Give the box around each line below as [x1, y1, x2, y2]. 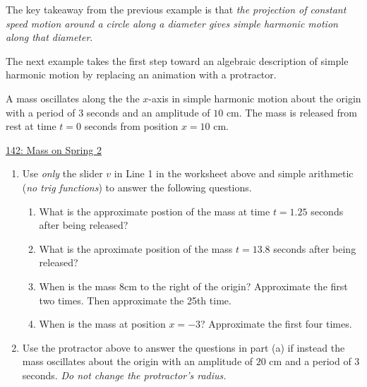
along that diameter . [6, 30, 93, 44]
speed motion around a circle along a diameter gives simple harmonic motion [6, 16, 338, 30]
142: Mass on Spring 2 [6, 142, 102, 157]
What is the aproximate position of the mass [39, 241, 233, 256]
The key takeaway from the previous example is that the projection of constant [6, 2, 347, 16]
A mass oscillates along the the [6, 90, 140, 105]
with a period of [6, 105, 76, 119]
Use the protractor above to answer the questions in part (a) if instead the [22, 340, 345, 355]
